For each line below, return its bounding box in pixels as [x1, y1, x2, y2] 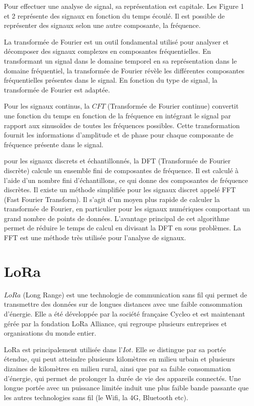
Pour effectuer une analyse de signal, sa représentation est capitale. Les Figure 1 [4, 1, 244, 11]
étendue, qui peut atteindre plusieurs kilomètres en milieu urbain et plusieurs [4, 354, 235, 364]
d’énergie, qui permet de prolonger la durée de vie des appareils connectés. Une [4, 373, 241, 383]
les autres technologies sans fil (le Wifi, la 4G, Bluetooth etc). [4, 392, 189, 402]
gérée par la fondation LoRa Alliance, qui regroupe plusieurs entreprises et [4, 318, 227, 328]
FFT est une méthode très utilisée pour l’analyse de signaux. [4, 232, 186, 243]
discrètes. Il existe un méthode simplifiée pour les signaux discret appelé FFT [4, 184, 236, 195]
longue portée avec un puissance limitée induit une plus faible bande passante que [4, 383, 249, 393]
